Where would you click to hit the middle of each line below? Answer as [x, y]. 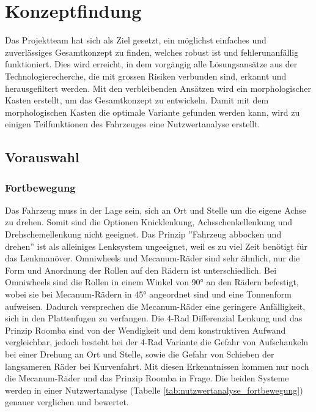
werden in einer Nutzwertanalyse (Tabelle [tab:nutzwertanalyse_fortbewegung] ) [154, 390]
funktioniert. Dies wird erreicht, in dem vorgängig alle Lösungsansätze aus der [151, 64]
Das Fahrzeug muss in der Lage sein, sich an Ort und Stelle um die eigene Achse [156, 210]
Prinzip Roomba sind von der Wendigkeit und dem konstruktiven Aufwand [145, 330]
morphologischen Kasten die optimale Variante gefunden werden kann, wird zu [152, 112]
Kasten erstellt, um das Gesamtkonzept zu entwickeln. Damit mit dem [137, 100]
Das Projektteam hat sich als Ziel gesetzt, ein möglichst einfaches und [136, 40]
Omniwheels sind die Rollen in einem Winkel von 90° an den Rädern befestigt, [152, 282]
